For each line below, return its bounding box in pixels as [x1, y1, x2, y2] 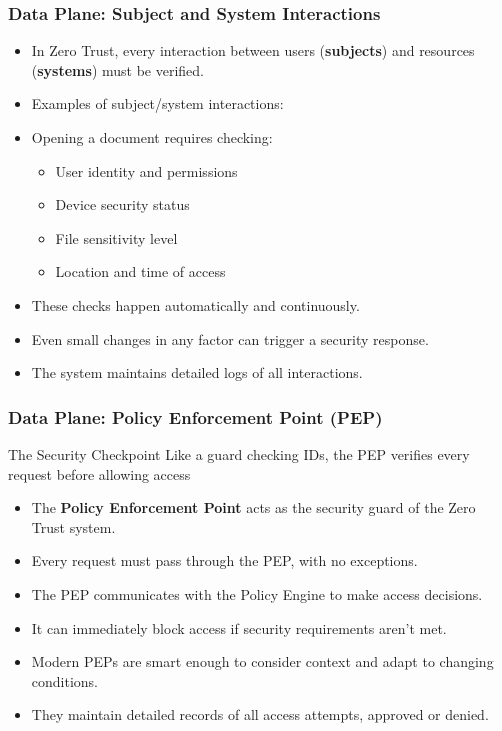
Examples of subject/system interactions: [31, 93, 284, 114]
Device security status [55, 194, 190, 215]
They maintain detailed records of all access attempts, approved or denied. [31, 704, 489, 725]
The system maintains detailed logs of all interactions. [31, 362, 363, 383]
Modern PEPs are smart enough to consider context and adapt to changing [31, 651, 494, 672]
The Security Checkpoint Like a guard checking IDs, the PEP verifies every [8, 443, 470, 464]
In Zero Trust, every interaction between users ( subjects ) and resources [31, 40, 475, 61]
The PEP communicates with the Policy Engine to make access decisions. [31, 583, 483, 604]
